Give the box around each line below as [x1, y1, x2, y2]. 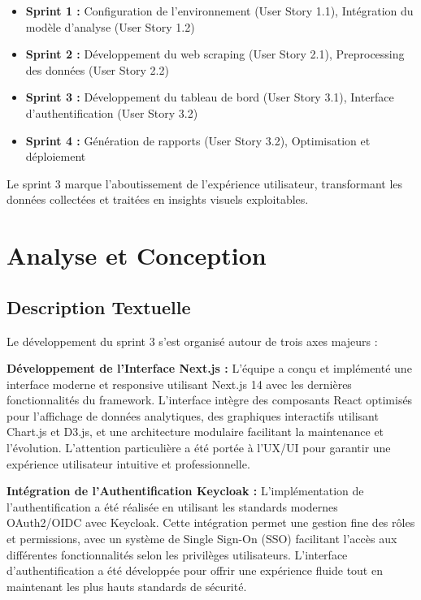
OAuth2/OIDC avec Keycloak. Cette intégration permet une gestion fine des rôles [7, 514, 415, 531]
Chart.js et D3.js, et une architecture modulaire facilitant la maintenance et [7, 423, 384, 440]
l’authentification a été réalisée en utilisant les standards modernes [7, 498, 338, 515]
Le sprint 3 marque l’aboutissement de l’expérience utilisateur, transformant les [7, 175, 403, 192]
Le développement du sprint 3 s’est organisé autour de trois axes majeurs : [7, 332, 378, 349]
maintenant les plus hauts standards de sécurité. [7, 577, 247, 594]
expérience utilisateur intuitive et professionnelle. [7, 455, 250, 472]
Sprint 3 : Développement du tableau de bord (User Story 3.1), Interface [25, 88, 394, 106]
